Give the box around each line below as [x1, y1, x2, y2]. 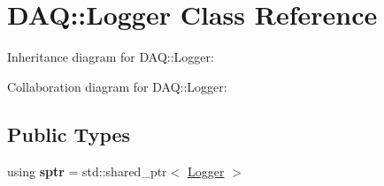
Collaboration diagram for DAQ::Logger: [7, 77, 227, 95]
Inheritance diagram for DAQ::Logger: [7, 48, 214, 66]
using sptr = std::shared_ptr [7, 161, 167, 180]
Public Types [7, 120, 131, 147]
